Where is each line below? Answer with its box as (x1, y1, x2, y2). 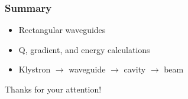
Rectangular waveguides (18, 24, 106, 36)
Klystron (18, 63, 51, 75)
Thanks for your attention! (5, 83, 102, 95)
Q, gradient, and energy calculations (18, 43, 150, 55)
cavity (124, 63, 146, 75)
